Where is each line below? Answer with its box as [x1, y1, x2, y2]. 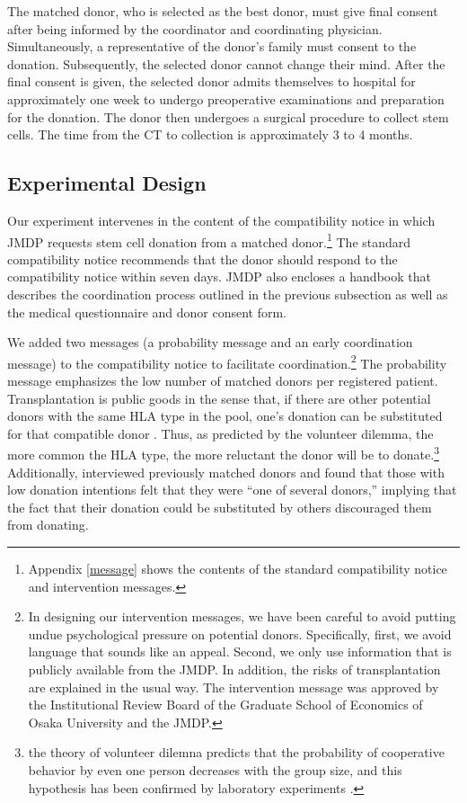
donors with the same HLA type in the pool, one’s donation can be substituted [7, 406, 443, 425]
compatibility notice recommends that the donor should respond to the [7, 249, 398, 268]
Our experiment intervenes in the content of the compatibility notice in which [7, 210, 436, 229]
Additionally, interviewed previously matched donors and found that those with [7, 462, 445, 481]
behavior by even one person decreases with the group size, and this [28, 760, 402, 779]
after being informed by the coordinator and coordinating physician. [7, 19, 383, 38]
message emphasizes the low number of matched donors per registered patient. [7, 371, 438, 390]
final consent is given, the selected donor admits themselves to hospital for [7, 72, 416, 91]
